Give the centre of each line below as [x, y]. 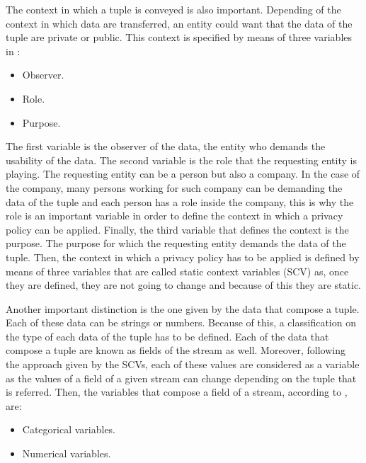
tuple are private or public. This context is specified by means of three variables [179, 37]
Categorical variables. [69, 429]
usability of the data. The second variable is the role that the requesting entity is [181, 160]
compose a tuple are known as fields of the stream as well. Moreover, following [176, 350]
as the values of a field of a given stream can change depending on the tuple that [181, 378]
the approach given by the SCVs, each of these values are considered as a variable [183, 364]
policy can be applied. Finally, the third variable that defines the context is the [177, 229]
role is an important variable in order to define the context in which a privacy [175, 216]
